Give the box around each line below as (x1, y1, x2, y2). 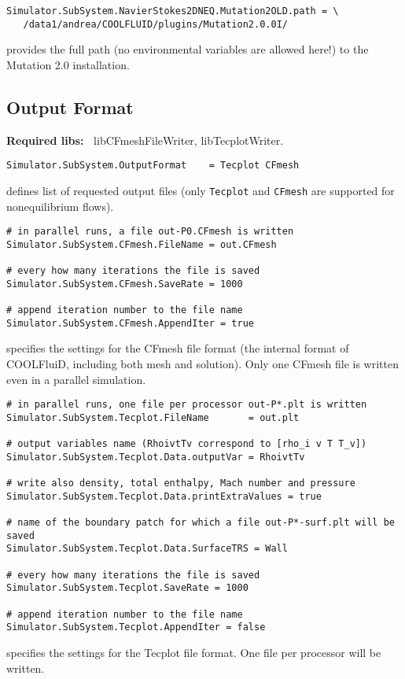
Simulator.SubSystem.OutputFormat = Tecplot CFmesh (6, 160, 300, 172)
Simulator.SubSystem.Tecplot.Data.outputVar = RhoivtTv (6, 451, 305, 463)
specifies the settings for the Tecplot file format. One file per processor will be (6, 644, 381, 661)
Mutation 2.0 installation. (6, 56, 130, 72)
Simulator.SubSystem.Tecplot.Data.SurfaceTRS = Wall (6, 543, 288, 555)
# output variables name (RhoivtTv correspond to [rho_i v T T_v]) (6, 438, 367, 450)
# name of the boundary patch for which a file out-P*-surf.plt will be (6, 517, 395, 529)
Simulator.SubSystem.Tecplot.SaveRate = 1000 (6, 582, 249, 594)
